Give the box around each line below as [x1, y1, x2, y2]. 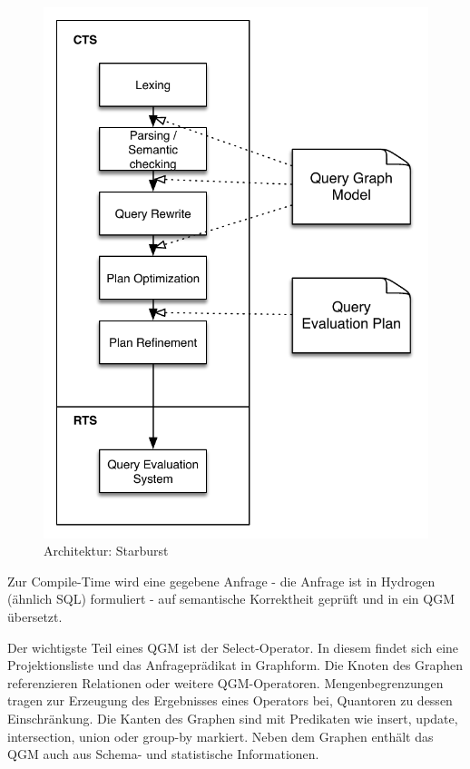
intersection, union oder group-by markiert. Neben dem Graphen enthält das [7, 726, 434, 745]
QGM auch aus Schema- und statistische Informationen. [7, 744, 319, 764]
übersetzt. [7, 607, 63, 626]
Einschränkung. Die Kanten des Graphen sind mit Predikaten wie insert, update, [7, 708, 458, 727]
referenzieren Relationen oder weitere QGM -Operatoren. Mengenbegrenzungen [7, 673, 444, 692]
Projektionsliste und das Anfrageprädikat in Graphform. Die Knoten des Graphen [7, 656, 464, 675]
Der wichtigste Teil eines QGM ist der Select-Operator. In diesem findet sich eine [7, 637, 459, 656]
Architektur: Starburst [44, 541, 169, 560]
